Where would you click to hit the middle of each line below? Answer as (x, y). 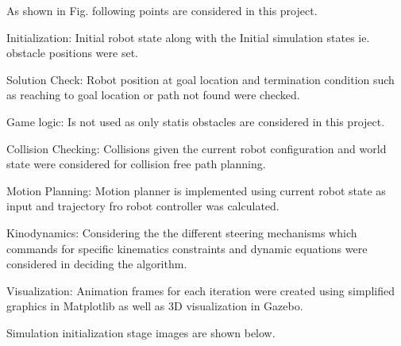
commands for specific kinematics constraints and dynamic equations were (187, 248)
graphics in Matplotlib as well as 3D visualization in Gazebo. (155, 306)
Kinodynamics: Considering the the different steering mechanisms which (182, 232)
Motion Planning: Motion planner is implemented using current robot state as (196, 190)
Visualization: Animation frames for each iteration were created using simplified (200, 290)
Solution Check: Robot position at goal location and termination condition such (200, 79)
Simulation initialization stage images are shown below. (141, 332)
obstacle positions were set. (72, 53)
